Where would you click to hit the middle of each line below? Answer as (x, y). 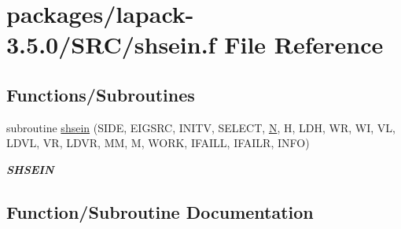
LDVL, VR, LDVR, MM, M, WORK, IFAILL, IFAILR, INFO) (158, 143)
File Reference (304, 44)
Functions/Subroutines (101, 94)
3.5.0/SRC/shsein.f (111, 44)
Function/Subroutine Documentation (160, 211)
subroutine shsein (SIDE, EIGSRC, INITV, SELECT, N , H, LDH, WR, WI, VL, (201, 127)
